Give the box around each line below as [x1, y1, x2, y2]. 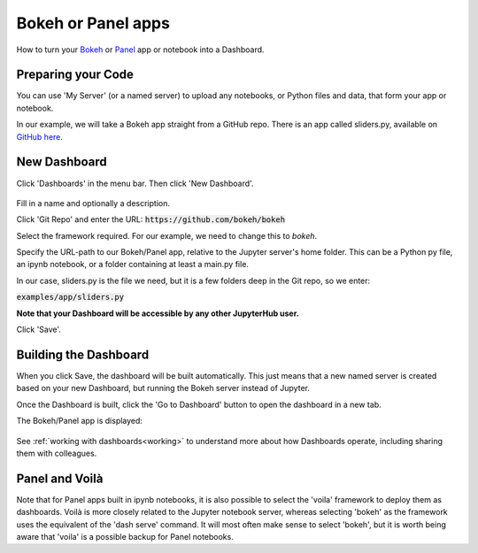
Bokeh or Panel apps [16, 13, 170, 33]
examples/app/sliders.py [16, 292, 124, 303]
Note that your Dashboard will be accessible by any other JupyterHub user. [16, 308, 300, 319]
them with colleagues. [16, 448, 97, 458]
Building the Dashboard [16, 347, 150, 362]
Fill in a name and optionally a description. [16, 197, 170, 208]
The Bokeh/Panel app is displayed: [16, 416, 143, 426]
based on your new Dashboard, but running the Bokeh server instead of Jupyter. [16, 383, 310, 394]
